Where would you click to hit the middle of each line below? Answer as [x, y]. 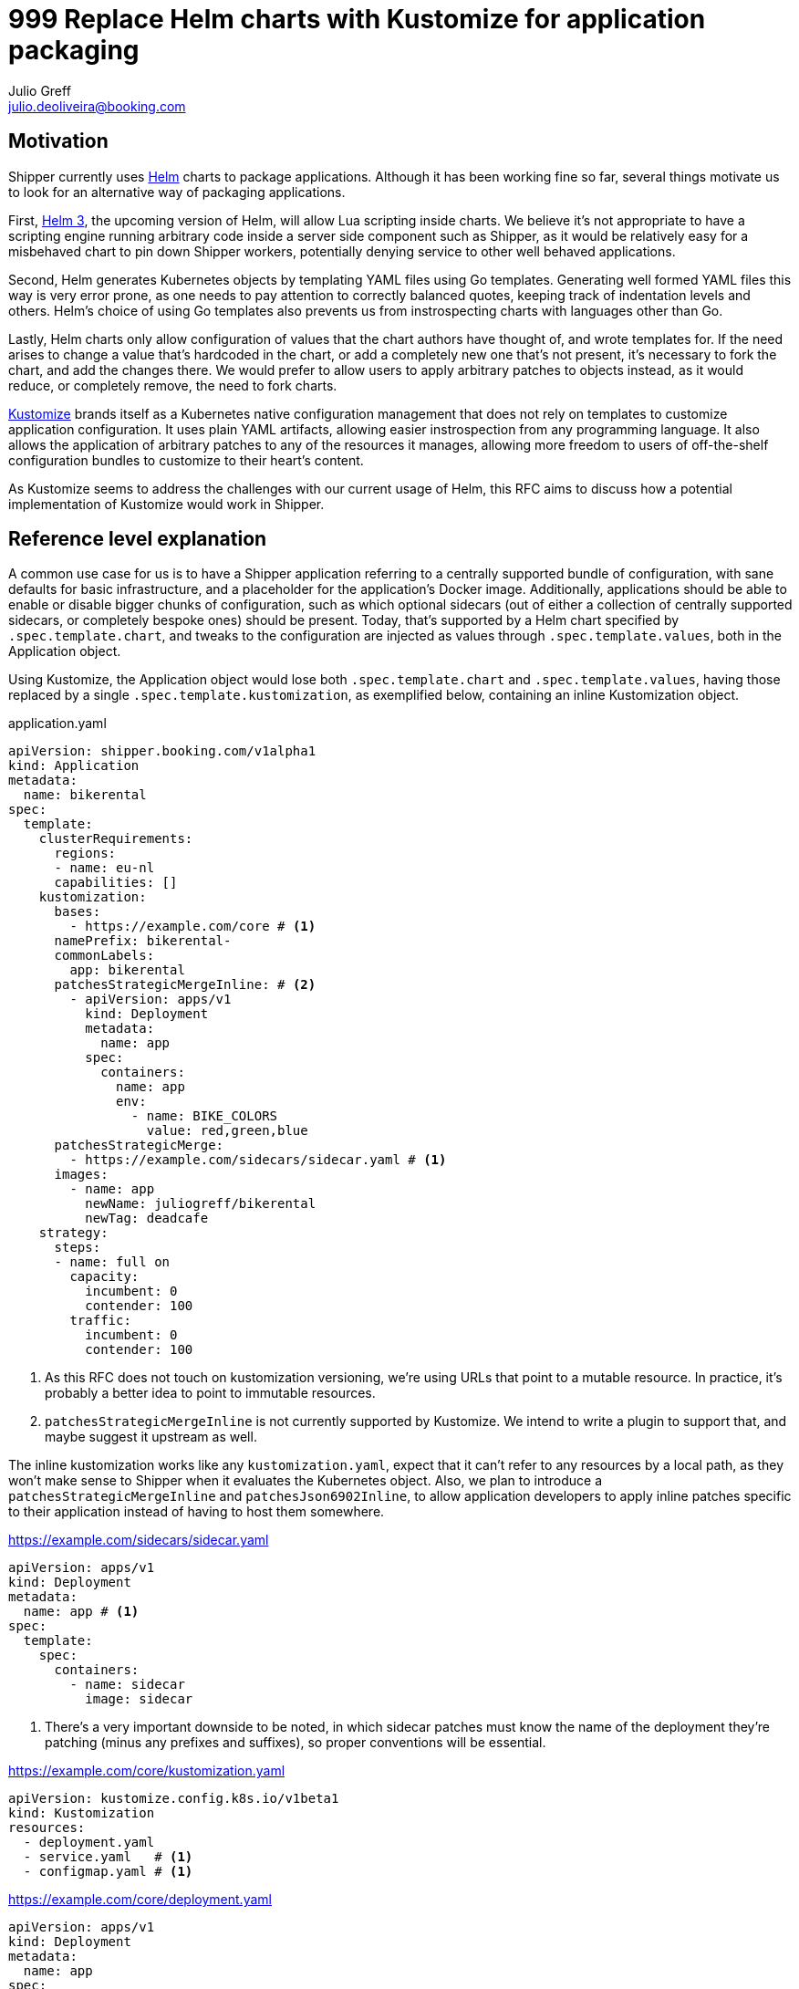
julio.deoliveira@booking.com [97, 106]
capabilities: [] [116, 883]
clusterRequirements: [116, 839]
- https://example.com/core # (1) [193, 927]
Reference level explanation [138, 539]
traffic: [100, 1321]
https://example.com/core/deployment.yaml [140, 1900]
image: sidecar [139, 1699]
